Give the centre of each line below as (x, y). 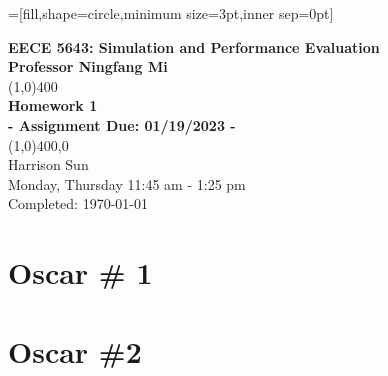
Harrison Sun (48, 164)
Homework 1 (53, 105)
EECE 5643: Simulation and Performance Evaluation (194, 46)
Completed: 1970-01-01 (78, 203)
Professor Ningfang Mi (88, 66)
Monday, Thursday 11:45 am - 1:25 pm (127, 183)
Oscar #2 (75, 350)
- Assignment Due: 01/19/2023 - (122, 124)
